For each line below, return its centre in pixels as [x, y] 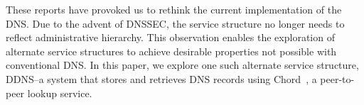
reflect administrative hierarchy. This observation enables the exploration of [170, 37]
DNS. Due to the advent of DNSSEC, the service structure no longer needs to [175, 23]
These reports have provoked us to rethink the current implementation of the [174, 9]
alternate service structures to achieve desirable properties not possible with [171, 51]
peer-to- [337, 78]
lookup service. [60, 93]
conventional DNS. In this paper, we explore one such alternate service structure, [182, 65]
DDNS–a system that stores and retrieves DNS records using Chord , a [161, 78]
